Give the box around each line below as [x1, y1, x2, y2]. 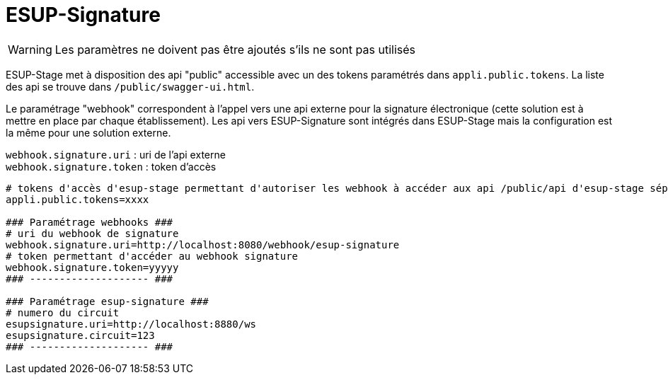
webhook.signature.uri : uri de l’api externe [6, 148, 226, 161]
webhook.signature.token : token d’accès [6, 160, 217, 173]
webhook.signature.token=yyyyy [6, 261, 179, 273]
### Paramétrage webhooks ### [6, 216, 173, 228]
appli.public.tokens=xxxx [6, 193, 149, 205]
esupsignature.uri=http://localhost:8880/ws [6, 318, 257, 330]
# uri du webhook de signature [6, 227, 179, 239]
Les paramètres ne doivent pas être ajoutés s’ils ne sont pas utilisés [54, 42, 415, 57]
